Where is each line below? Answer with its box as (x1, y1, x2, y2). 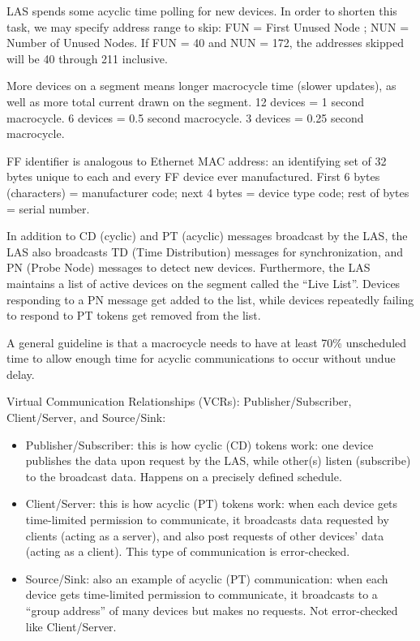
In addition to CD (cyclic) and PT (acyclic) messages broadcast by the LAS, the (6, 227, 408, 244)
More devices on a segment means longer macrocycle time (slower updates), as (6, 77, 396, 94)
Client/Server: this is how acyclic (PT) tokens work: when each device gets (25, 495, 398, 512)
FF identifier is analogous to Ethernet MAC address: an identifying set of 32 (6, 152, 387, 169)
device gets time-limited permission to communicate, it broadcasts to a (25, 586, 378, 603)
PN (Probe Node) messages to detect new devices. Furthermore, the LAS (6, 259, 371, 276)
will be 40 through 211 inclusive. (6, 49, 168, 67)
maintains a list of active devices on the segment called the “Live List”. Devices (6, 274, 401, 291)
